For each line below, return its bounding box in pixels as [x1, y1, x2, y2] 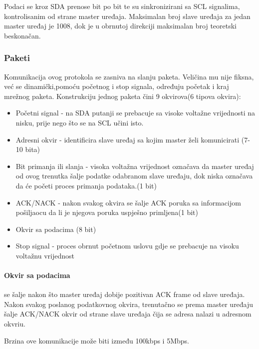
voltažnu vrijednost [15, 250, 74, 260]
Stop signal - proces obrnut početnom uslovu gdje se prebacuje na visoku [15, 240, 239, 251]
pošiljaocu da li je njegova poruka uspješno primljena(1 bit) [15, 207, 198, 217]
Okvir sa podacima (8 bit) [15, 223, 96, 234]
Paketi [4, 51, 30, 64]
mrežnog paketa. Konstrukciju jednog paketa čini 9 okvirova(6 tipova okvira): [4, 90, 241, 101]
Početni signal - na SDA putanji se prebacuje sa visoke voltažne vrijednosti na [15, 107, 255, 118]
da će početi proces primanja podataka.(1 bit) [15, 180, 157, 190]
